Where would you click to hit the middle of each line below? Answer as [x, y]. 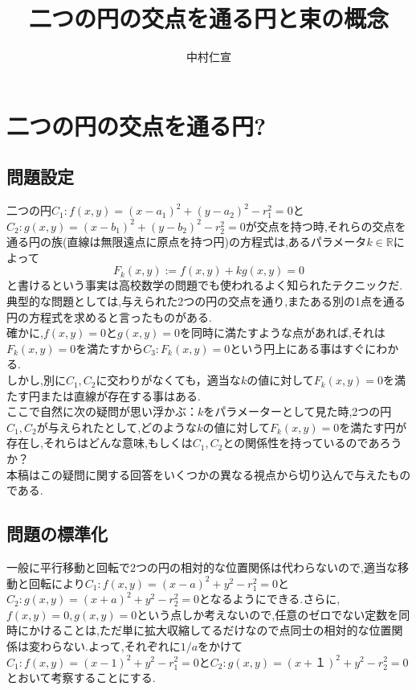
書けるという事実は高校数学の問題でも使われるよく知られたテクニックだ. [210, 285]
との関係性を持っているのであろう [312, 443]
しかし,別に [36, 380]
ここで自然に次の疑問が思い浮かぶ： [102, 411]
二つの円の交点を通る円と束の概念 [208, 18]
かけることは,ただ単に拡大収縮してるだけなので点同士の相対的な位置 [210, 630]
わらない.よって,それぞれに [110, 645]
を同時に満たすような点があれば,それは [282, 333]
